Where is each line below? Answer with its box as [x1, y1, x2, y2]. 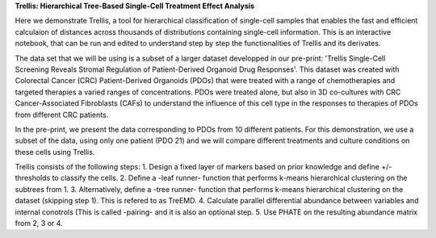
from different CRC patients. [15, 110, 109, 119]
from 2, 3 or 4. [15, 219, 64, 228]
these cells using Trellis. [15, 147, 95, 157]
